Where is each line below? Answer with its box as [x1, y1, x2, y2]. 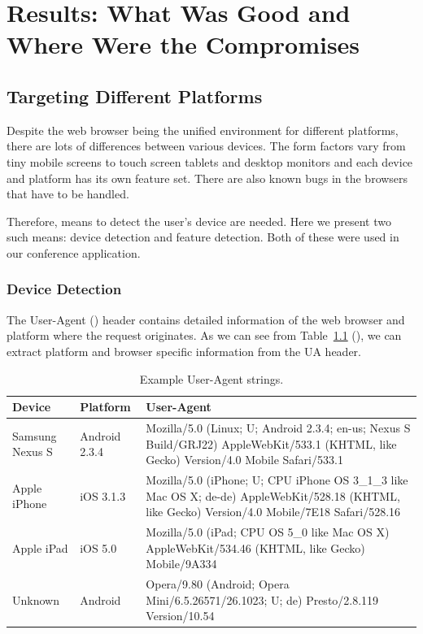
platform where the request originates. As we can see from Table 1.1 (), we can [7, 327, 402, 344]
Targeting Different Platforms [7, 83, 263, 108]
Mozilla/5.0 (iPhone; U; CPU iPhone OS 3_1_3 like [146, 471, 408, 488]
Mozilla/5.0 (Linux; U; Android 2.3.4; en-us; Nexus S [146, 419, 411, 436]
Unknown [12, 591, 59, 608]
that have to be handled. [7, 185, 129, 202]
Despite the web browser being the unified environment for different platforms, [7, 121, 399, 138]
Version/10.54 [146, 607, 215, 624]
